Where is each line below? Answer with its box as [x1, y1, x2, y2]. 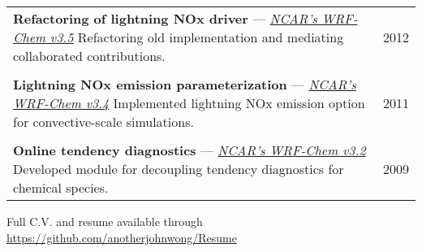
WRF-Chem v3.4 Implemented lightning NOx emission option [13, 93, 365, 112]
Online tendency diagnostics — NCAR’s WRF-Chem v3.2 [13, 141, 366, 159]
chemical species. [13, 178, 109, 197]
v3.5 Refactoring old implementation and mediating [50, 28, 344, 46]
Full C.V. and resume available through [6, 213, 203, 229]
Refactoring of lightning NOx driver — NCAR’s [13, 9, 317, 28]
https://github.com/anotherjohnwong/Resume [6, 228, 237, 245]
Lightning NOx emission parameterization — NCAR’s [13, 75, 356, 93]
